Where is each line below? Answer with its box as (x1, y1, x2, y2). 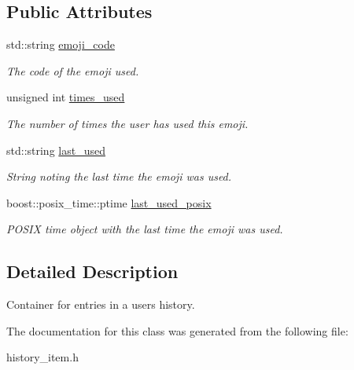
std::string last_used (6, 141, 105, 158)
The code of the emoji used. (6, 62, 139, 79)
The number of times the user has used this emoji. (6, 115, 249, 131)
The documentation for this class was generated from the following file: (6, 322, 348, 339)
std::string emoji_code (6, 36, 115, 53)
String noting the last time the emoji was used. (6, 168, 232, 185)
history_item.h (6, 349, 79, 365)
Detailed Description (6, 259, 179, 284)
